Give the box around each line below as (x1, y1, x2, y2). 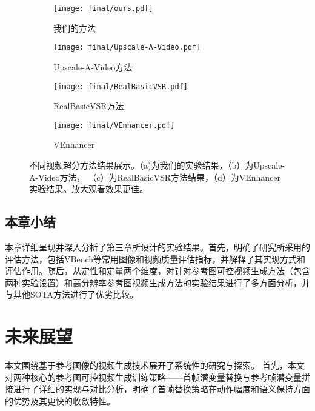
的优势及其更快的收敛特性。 (5, 394, 115, 407)
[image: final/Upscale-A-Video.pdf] (53, 43, 201, 52)
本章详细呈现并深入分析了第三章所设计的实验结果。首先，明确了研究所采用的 (5, 240, 310, 253)
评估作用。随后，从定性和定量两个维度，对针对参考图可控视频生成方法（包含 (5, 264, 310, 277)
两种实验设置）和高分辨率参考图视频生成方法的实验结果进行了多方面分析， (5, 276, 302, 289)
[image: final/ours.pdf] (53, 4, 153, 13)
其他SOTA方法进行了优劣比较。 (13, 288, 139, 301)
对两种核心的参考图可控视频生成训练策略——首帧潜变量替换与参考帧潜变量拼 (5, 370, 310, 383)
